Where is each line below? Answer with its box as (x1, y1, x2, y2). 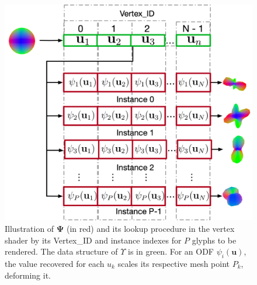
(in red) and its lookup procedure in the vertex (67, 222, 235, 234)
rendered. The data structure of (5, 245, 118, 258)
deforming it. (5, 269, 51, 281)
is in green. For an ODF (128, 245, 214, 258)
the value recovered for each (5, 257, 105, 269)
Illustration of (5, 222, 54, 234)
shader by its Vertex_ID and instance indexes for (5, 234, 182, 246)
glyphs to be (192, 234, 237, 246)
